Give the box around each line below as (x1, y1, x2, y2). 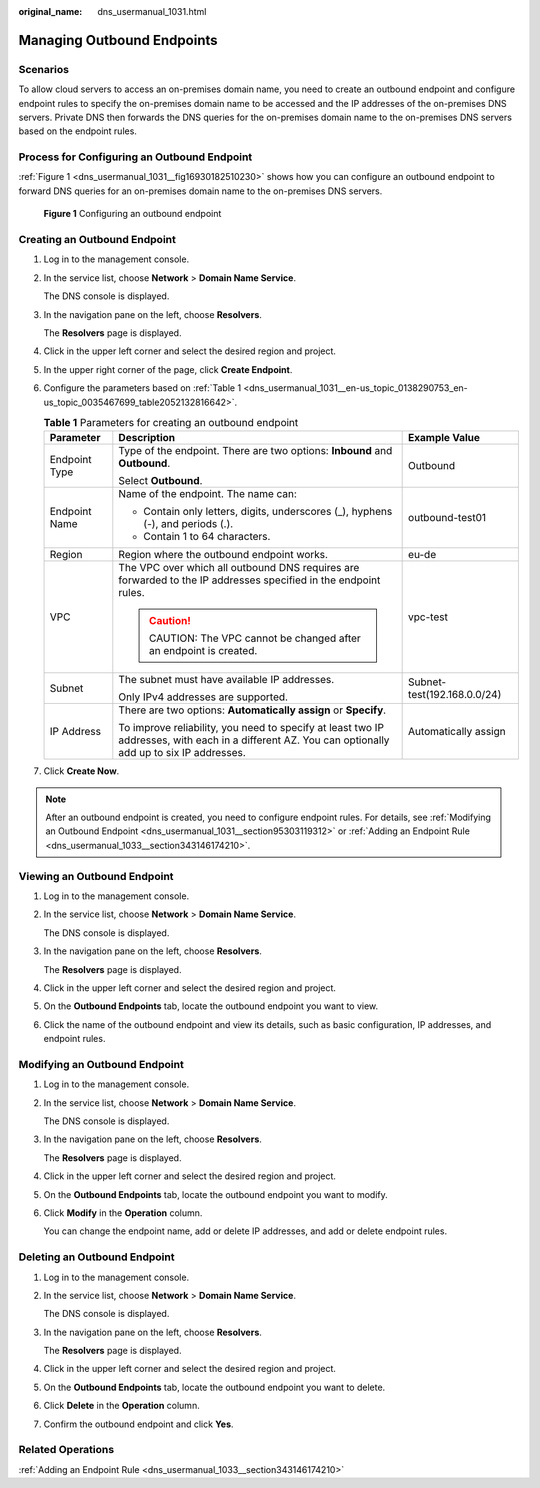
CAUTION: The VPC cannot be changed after (148, 631, 362, 645)
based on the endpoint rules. (18, 125, 137, 137)
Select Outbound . (118, 474, 203, 488)
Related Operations (18, 1443, 115, 1457)
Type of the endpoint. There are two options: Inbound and (118, 444, 393, 458)
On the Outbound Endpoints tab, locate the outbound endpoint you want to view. (43, 1000, 379, 1012)
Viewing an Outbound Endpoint (18, 869, 174, 883)
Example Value (408, 431, 480, 445)
